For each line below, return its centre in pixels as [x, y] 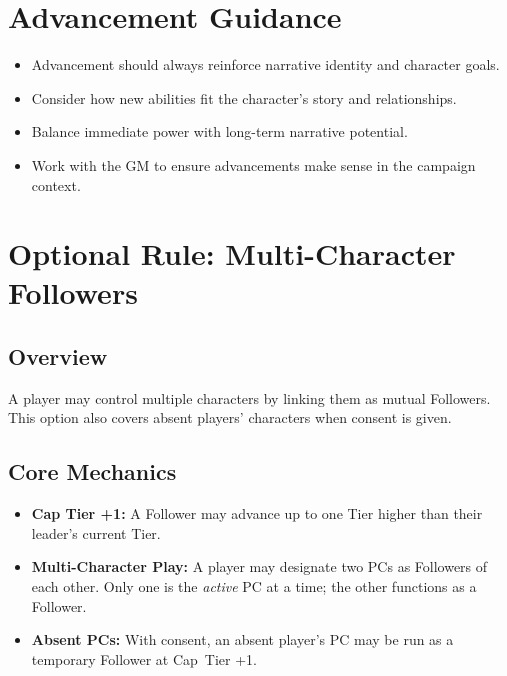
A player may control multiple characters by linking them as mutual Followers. [249, 397]
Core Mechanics [92, 471]
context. [56, 184]
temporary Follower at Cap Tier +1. [144, 658]
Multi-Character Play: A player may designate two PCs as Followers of [259, 566]
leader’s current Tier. [96, 532]
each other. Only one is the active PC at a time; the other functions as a [254, 586]
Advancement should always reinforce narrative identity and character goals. [265, 64]
